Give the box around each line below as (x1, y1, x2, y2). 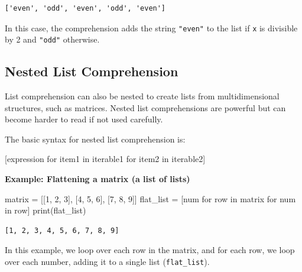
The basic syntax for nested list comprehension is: (5, 132, 186, 145)
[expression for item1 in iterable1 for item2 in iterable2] (5, 153, 206, 165)
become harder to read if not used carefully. (5, 113, 163, 125)
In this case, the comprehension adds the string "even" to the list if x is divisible (5, 21, 298, 34)
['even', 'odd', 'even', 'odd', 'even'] (5, 4, 166, 12)
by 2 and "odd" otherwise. (5, 33, 100, 46)
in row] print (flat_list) (5, 204, 86, 216)
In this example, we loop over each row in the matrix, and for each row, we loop (5, 244, 295, 256)
